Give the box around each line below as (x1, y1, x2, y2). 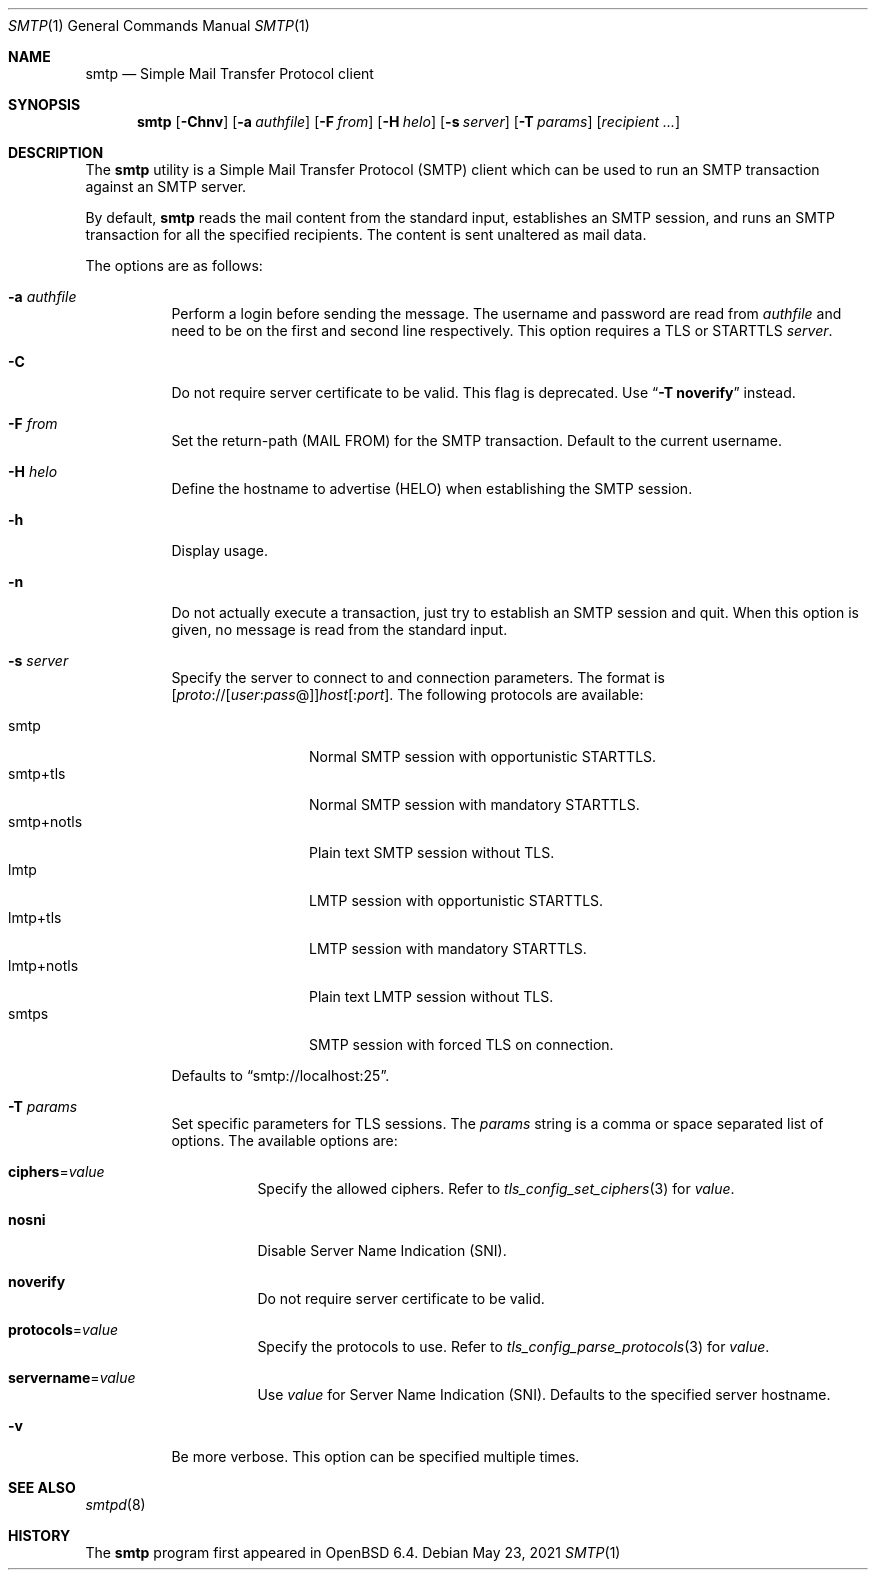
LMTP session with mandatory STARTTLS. (309, 940, 587, 957)
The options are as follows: (85, 257, 263, 274)
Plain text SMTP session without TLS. (309, 844, 555, 861)
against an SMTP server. (85, 178, 247, 195)
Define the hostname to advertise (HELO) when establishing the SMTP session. (171, 480, 693, 497)
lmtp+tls (8, 909, 62, 926)
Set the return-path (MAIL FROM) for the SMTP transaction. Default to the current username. (171, 432, 782, 449)
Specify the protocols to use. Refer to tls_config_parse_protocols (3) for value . (257, 1338, 770, 1355)
